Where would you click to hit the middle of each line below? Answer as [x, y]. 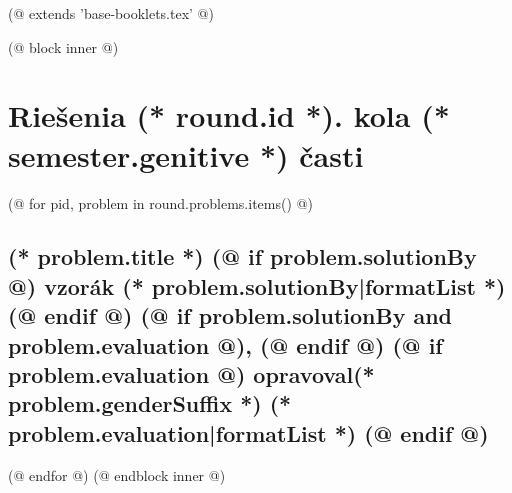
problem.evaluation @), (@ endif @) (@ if [225, 344]
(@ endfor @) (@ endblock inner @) [117, 474]
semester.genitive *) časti [186, 154]
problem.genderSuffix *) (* [150, 403]
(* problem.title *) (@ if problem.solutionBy [242, 256]
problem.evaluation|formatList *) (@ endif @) [248, 432]
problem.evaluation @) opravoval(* [191, 374]
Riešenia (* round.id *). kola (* [229, 115]
